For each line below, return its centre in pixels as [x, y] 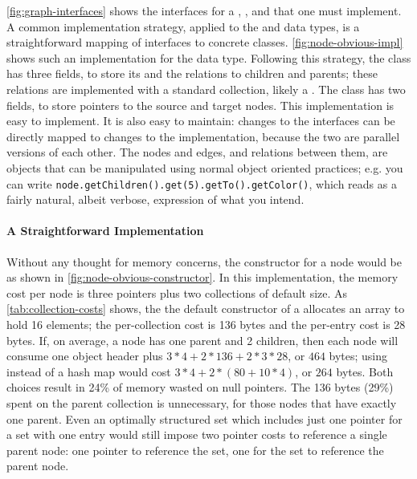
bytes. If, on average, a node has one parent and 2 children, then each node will [202, 340]
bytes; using [358, 356]
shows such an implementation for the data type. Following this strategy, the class [209, 57]
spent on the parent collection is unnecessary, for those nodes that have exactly [202, 402]
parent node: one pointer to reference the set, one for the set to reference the [195, 450]
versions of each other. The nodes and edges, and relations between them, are [197, 152]
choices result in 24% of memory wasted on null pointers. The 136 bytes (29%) [200, 387]
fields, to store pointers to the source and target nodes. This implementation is [200, 105]
